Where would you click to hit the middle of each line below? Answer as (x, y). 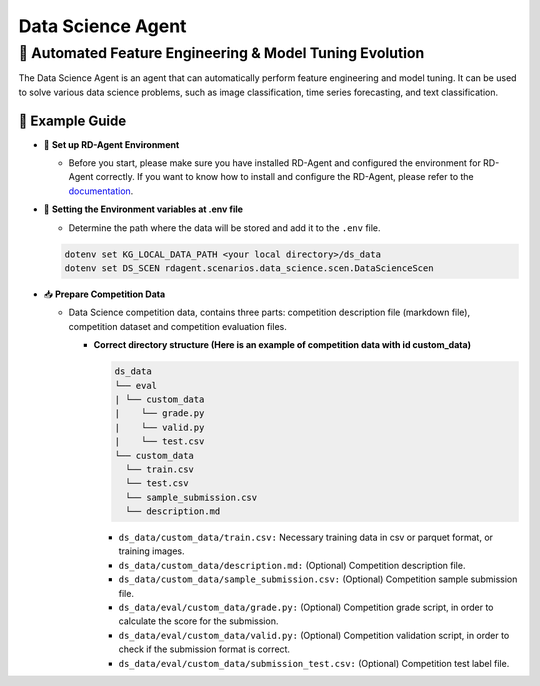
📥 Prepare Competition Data (104, 294)
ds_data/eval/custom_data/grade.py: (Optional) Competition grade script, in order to (306, 607)
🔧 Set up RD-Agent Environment (111, 144)
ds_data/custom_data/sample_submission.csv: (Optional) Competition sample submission (318, 579)
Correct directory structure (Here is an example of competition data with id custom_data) (282, 345)
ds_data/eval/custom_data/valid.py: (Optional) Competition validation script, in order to (314, 635)
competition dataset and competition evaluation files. (177, 326)
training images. (151, 551)
